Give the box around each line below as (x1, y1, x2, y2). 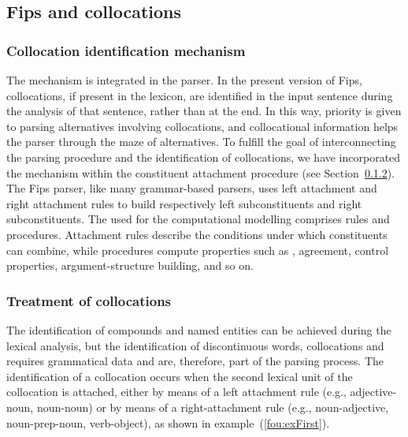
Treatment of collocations (6, 290, 172, 310)
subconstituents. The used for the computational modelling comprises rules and (6, 211, 390, 227)
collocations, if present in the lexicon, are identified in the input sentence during (6, 87, 393, 103)
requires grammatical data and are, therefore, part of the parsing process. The (6, 353, 384, 369)
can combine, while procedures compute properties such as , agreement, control (6, 241, 389, 258)
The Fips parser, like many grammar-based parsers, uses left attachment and (6, 180, 377, 196)
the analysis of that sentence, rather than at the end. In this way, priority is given (6, 103, 402, 119)
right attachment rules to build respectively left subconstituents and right (6, 195, 362, 211)
